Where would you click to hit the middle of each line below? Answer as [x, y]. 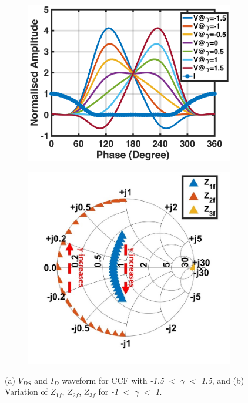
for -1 [108, 392]
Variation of [26, 392]
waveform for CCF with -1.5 [113, 380]
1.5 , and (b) [223, 380]
